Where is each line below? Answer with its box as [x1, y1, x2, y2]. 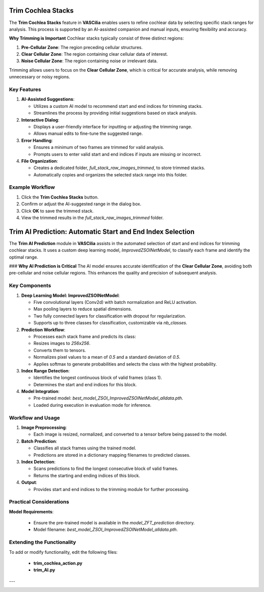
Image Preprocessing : [21, 424, 67, 430]
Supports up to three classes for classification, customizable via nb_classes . [33, 320, 188, 326]
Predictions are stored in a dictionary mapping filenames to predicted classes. [33, 452, 191, 458]
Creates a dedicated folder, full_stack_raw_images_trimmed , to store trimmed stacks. [33, 165, 205, 171]
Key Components [9, 282, 51, 289]
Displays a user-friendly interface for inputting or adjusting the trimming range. [33, 123, 193, 129]
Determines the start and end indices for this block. [33, 381, 137, 387]
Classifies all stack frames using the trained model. [33, 445, 136, 451]
